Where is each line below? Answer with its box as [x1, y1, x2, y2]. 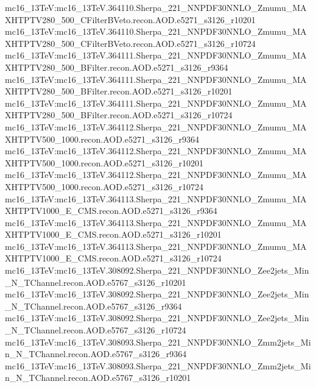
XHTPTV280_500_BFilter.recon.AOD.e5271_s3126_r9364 [5, 60, 228, 73]
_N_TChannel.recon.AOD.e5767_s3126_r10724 [5, 324, 186, 336]
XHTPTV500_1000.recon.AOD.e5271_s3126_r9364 [5, 132, 200, 145]
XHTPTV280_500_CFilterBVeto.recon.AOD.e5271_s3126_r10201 [5, 13, 256, 26]
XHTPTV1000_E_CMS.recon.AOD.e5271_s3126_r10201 [5, 228, 222, 241]
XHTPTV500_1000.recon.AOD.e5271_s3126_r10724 [5, 180, 204, 193]
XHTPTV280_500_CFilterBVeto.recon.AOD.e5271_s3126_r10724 [5, 37, 256, 49]
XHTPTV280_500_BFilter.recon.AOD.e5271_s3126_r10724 [5, 108, 233, 121]
